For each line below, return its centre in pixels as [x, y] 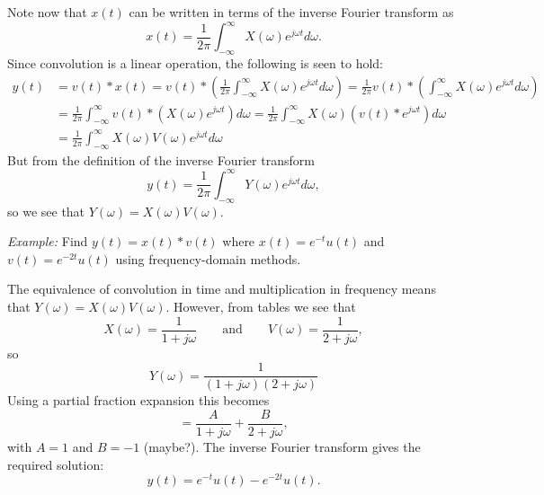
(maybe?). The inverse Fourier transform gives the [282, 446]
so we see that [46, 211]
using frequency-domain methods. [208, 258]
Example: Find [48, 241]
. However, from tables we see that [261, 306]
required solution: [56, 464]
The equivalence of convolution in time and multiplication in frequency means [222, 289]
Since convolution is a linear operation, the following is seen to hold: [195, 62]
